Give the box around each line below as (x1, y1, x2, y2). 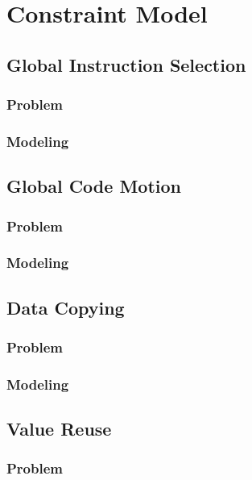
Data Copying (6, 294, 125, 319)
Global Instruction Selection (6, 52, 246, 77)
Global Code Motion (6, 173, 181, 198)
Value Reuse (6, 416, 112, 441)
